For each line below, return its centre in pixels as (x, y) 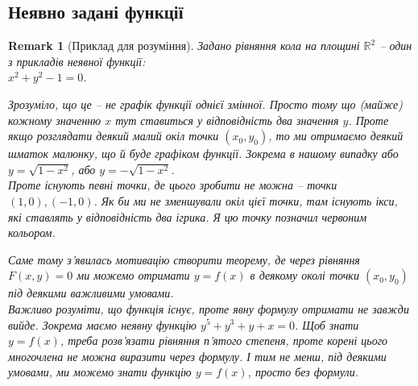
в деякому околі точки (304, 275)
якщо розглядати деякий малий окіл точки (114, 136)
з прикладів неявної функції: (77, 61)
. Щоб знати (327, 324)
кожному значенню (55, 120)
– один (396, 46)
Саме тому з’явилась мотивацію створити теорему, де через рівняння (184, 259)
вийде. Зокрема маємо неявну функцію (102, 324)
